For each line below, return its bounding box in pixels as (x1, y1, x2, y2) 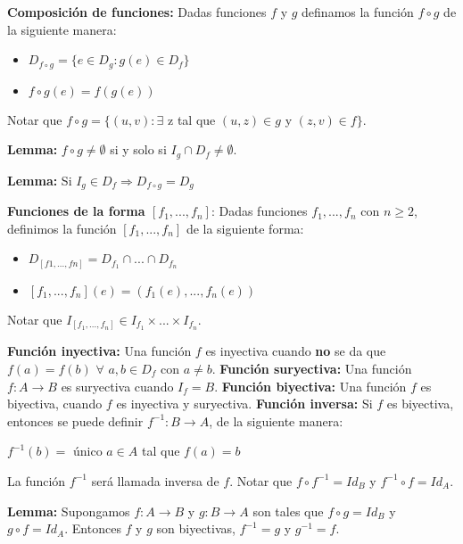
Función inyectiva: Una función (7, 342, 192, 360)
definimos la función (7, 218, 117, 237)
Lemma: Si (7, 170, 72, 189)
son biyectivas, (156, 519, 236, 538)
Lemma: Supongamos (7, 501, 130, 520)
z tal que (168, 110, 216, 128)
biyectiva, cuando (7, 394, 103, 413)
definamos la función (302, 3, 414, 21)
